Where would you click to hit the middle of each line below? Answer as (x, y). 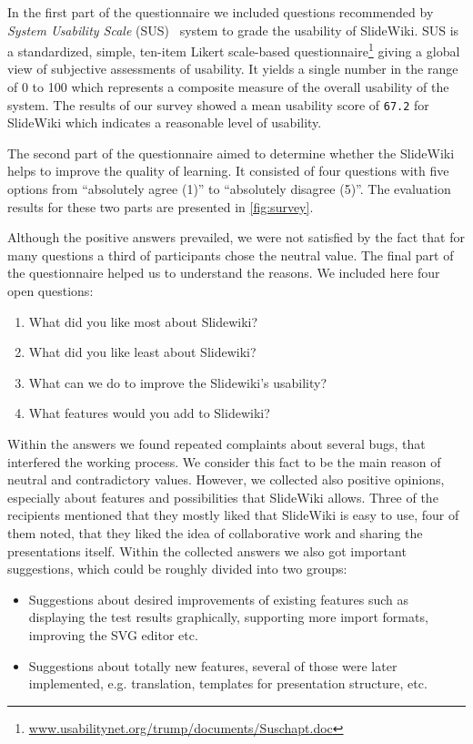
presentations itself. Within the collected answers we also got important (207, 550)
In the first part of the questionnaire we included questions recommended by (221, 12)
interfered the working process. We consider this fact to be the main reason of (224, 461)
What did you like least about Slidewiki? (142, 352)
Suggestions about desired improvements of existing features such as (219, 599)
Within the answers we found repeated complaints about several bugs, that (216, 443)
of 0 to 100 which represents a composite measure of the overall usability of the (228, 87)
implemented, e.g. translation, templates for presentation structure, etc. (228, 683)
